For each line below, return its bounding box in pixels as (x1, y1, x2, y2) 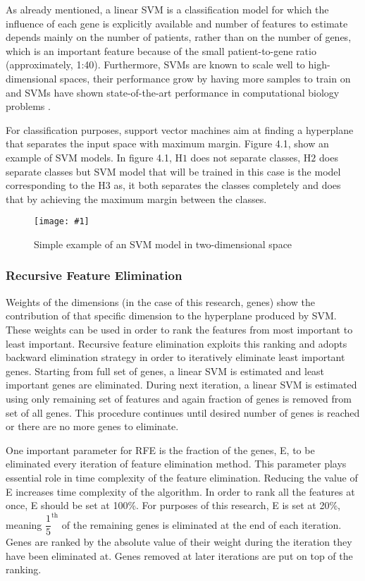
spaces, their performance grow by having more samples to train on (60, 71, 351, 85)
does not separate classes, (190, 149, 301, 164)
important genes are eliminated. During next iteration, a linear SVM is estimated (6, 377, 357, 392)
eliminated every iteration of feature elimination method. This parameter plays (6, 456, 347, 471)
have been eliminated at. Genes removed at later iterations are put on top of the (6, 548, 353, 563)
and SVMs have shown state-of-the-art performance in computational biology (6, 85, 340, 99)
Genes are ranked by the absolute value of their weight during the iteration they (6, 534, 352, 549)
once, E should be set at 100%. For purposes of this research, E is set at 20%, (6, 498, 340, 513)
